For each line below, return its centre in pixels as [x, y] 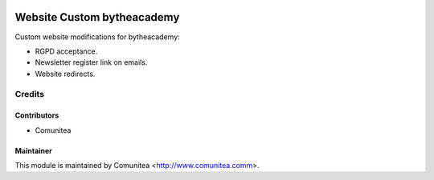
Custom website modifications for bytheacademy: [97, 37]
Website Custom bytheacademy [97, 17]
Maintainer [33, 150]
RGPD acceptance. [66, 51]
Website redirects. [65, 74]
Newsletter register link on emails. [91, 62]
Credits [29, 94]
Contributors [37, 115]
